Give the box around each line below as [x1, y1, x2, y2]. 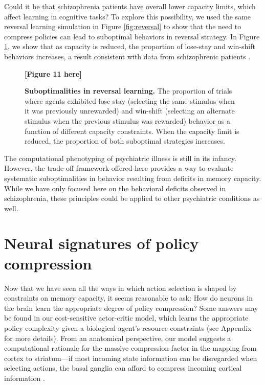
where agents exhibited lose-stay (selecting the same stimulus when [25, 95, 235, 106]
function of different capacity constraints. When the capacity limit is [25, 125, 239, 136]
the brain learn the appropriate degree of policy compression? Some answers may [4, 302, 258, 313]
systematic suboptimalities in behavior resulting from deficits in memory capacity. [4, 172, 261, 183]
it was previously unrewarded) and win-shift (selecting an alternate [25, 105, 235, 116]
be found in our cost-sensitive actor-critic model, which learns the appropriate [4, 312, 249, 323]
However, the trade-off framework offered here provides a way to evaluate [4, 163, 234, 173]
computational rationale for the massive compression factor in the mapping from [4, 343, 257, 353]
